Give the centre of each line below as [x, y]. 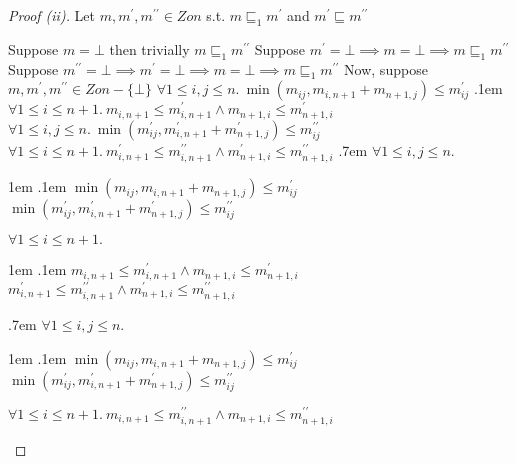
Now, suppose [386, 68]
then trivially [149, 48]
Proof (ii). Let [52, 15]
